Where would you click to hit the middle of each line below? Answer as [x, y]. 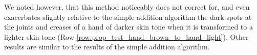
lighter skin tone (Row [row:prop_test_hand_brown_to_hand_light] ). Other [126, 36]
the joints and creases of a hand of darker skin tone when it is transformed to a [128, 27]
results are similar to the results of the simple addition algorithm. [107, 47]
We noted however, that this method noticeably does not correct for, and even [127, 7]
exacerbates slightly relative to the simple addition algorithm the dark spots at [128, 17]
